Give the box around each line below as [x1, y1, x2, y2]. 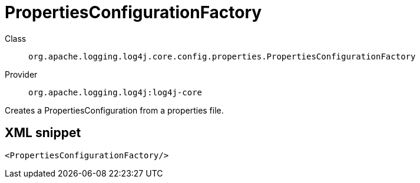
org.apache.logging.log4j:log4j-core [28, 87, 203, 97]
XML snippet [5, 125, 81, 141]
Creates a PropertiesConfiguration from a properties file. [5, 105, 224, 115]
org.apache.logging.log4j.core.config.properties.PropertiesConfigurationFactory [28, 51, 416, 61]
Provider [5, 69, 38, 79]
